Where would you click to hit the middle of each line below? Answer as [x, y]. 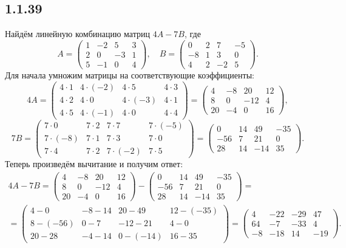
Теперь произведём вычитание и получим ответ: [94, 163]
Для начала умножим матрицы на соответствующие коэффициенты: [130, 74]
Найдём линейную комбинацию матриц [77, 34]
